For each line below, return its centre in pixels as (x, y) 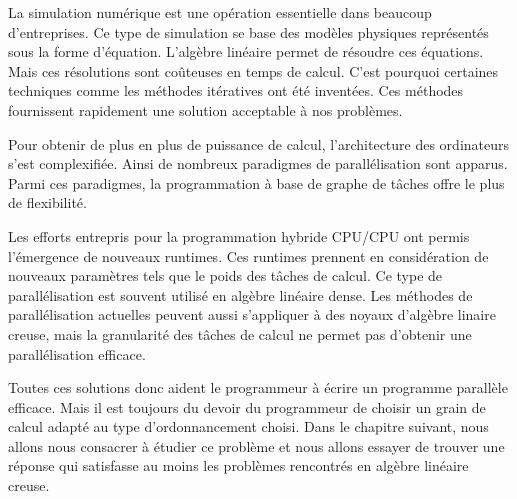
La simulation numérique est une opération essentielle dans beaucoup (220, 12)
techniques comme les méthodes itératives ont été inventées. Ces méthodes (236, 90)
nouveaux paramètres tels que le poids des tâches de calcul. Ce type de (225, 275)
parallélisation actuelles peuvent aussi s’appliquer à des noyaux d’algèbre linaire (252, 314)
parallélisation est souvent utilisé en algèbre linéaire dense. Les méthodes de (240, 294)
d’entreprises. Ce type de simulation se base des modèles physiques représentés (248, 31)
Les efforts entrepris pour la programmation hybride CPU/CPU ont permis (239, 235)
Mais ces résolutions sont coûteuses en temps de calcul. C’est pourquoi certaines (253, 70)
